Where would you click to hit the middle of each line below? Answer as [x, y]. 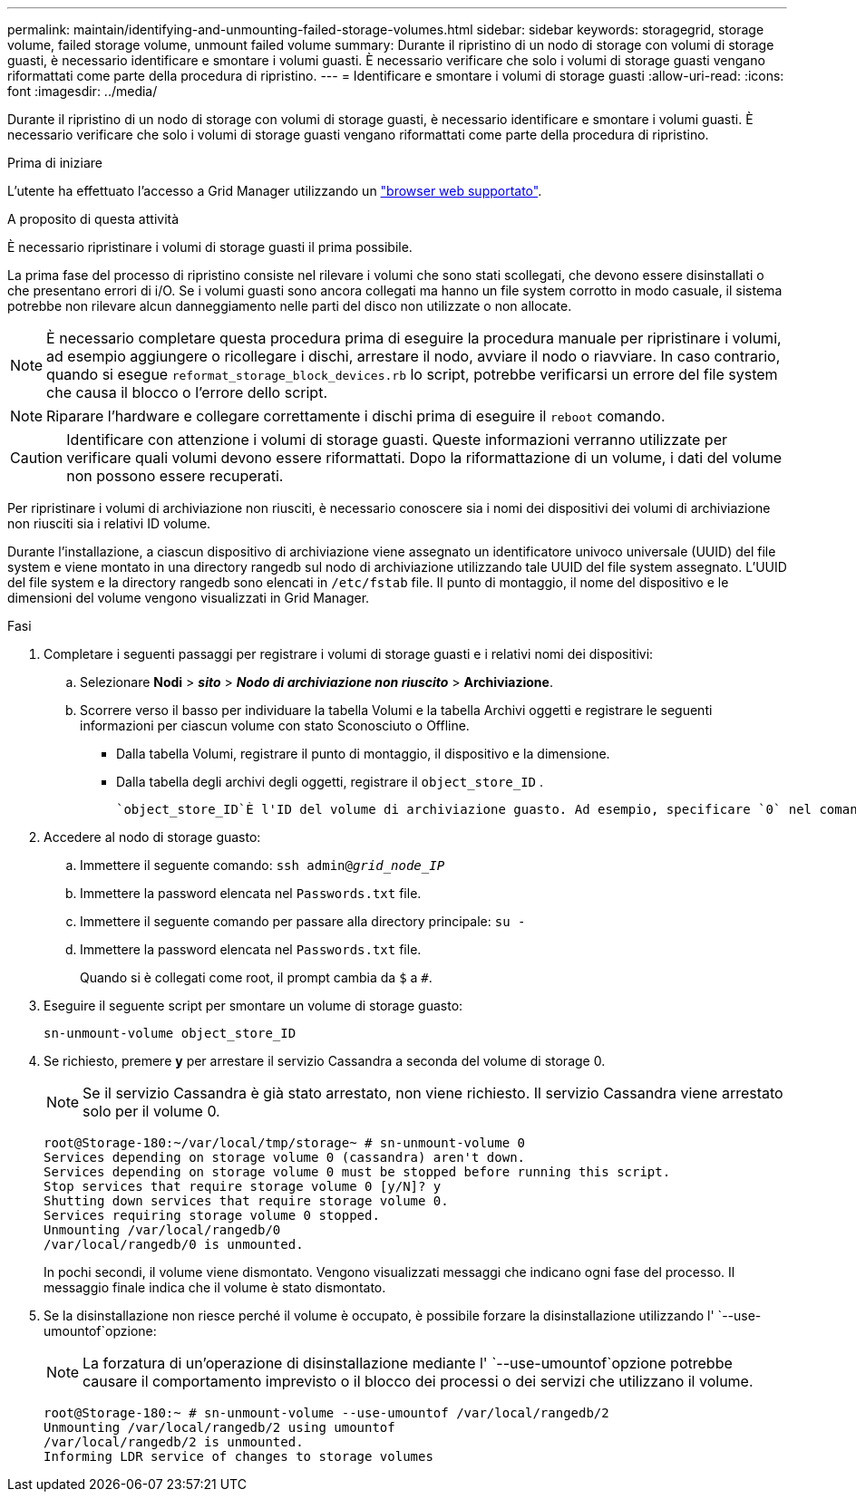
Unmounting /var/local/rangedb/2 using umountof [219, 1427]
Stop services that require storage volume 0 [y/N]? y [243, 1186]
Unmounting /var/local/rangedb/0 [162, 1230]
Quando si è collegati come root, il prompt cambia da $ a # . [256, 977]
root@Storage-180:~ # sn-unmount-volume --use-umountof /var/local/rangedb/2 [326, 1413]
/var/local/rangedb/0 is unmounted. [174, 1244]
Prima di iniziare [55, 163]
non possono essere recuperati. [175, 476]
